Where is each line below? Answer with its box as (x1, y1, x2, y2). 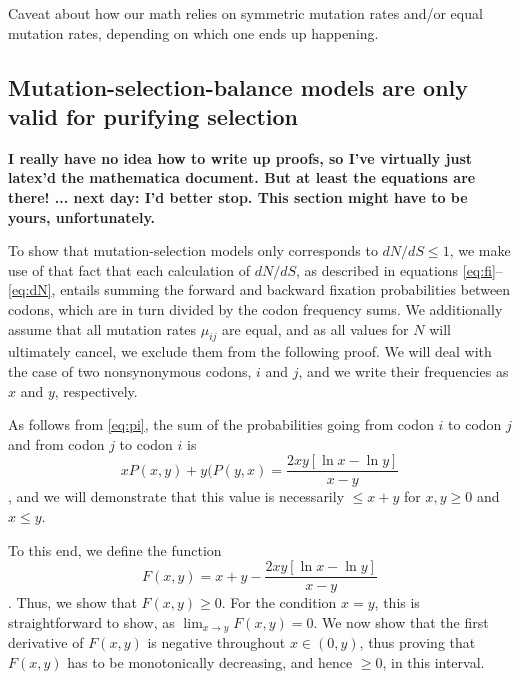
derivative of (8, 632, 84, 653)
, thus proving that (359, 632, 476, 653)
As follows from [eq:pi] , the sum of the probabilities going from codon (8, 414, 434, 435)
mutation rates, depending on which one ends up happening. (8, 22, 379, 43)
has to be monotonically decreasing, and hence (67, 651, 353, 672)
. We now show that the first (313, 611, 489, 632)
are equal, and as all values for (222, 318, 409, 339)
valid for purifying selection (8, 100, 298, 131)
